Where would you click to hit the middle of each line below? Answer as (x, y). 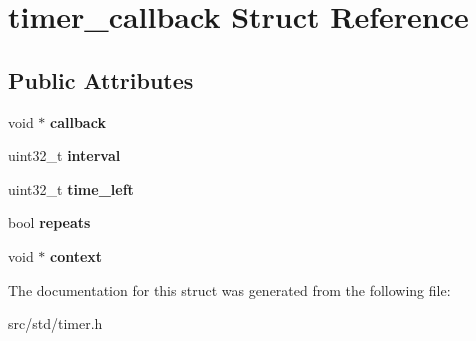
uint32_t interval (64, 155)
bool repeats (49, 222)
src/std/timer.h (55, 323)
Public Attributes (101, 79)
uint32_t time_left (71, 188)
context (76, 255)
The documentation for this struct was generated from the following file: (229, 289)
